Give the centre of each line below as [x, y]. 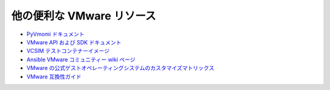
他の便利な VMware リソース [84, 16]
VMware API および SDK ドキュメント [74, 42]
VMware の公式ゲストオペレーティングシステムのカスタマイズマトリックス [120, 68]
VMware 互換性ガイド [54, 77]
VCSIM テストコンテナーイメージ [68, 51]
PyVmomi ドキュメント [56, 34]
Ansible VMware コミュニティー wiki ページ [81, 59]
